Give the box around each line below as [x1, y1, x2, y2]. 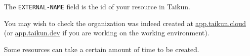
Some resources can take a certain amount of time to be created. [4, 44, 199, 54]
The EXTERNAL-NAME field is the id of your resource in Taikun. [4, 1, 190, 11]
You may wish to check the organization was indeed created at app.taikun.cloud [4, 18, 246, 28]
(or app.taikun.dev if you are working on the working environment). [4, 28, 209, 38]
